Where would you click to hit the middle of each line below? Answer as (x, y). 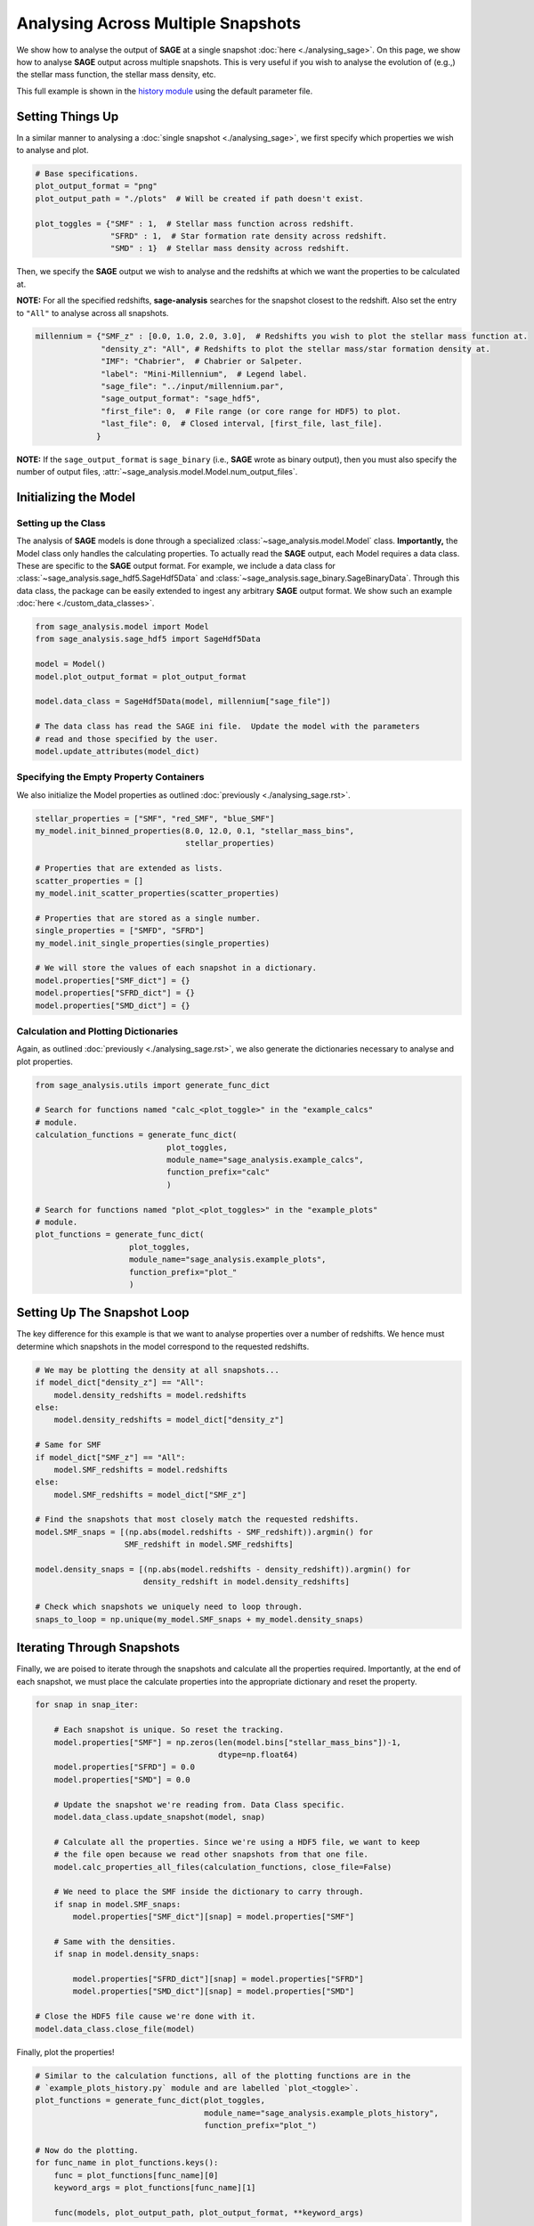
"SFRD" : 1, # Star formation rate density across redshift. (248, 236)
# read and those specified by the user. (127, 739)
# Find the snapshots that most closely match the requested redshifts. (197, 1519)
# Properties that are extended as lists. (129, 869)
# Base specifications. (87, 174)
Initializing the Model (76, 497)
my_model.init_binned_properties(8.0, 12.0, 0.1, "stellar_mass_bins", (195, 831)
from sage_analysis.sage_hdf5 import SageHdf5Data (148, 639)
